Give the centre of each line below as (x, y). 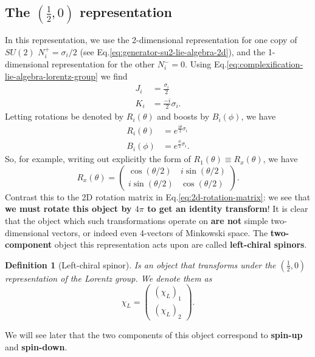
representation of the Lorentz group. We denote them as (109, 278)
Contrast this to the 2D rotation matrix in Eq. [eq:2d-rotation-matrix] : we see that (158, 196)
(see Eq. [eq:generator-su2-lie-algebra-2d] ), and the (173, 51)
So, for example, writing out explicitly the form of (98, 159)
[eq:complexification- (265, 64)
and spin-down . (36, 346)
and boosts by (183, 116)
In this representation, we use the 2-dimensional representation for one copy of (151, 40)
